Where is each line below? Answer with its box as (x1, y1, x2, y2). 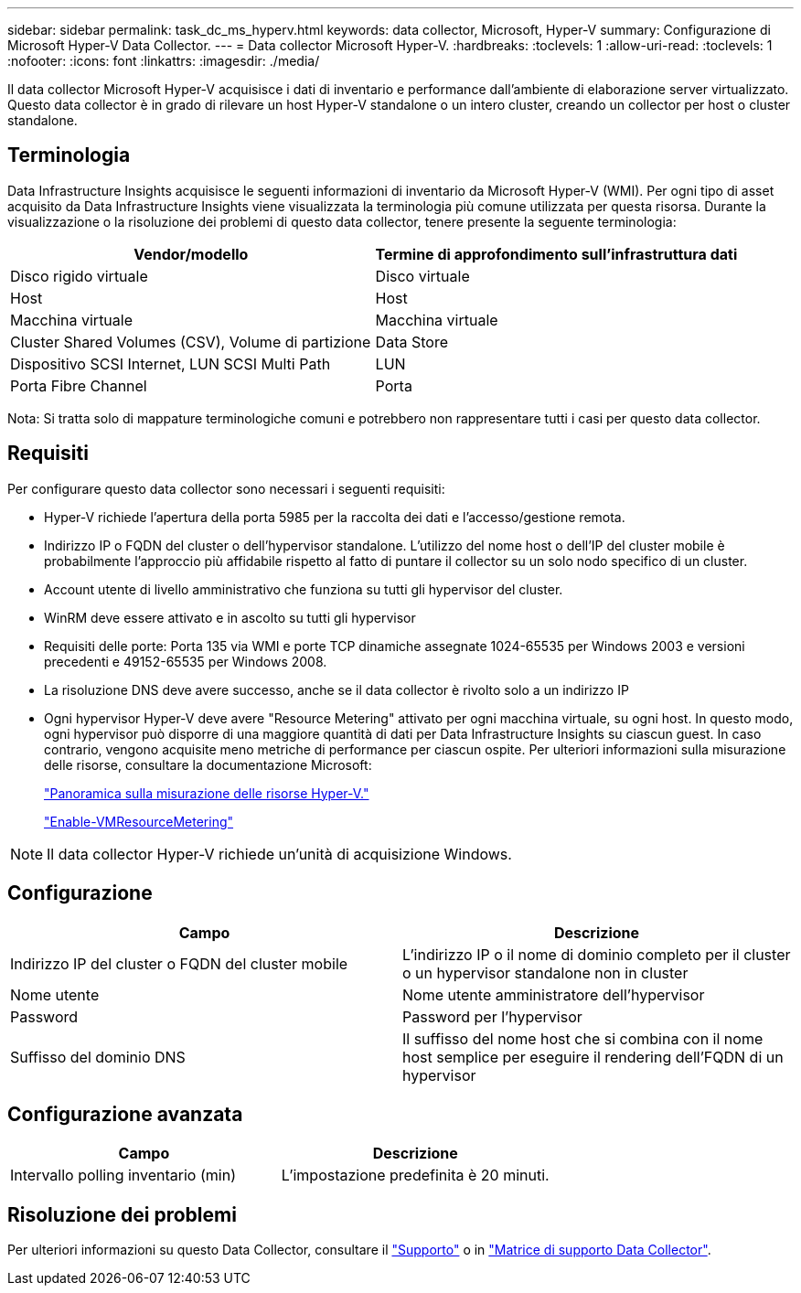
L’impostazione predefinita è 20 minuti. (281, 1166, 550, 1185)
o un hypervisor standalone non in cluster (402, 963, 689, 982)
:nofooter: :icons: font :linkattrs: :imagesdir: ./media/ (7, 53, 320, 69)
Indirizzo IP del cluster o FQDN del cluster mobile (10, 954, 348, 973)
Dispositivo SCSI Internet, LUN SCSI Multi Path (10, 354, 331, 373)
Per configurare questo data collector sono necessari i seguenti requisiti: (7, 480, 445, 497)
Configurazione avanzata (7, 1102, 243, 1126)
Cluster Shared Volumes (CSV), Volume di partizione (10, 332, 371, 351)
